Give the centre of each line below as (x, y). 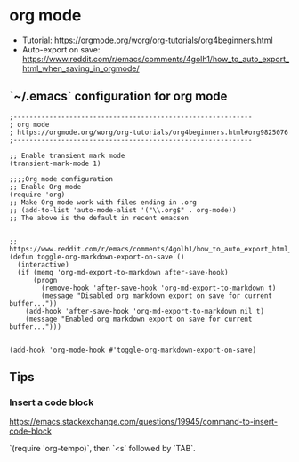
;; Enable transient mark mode (67, 155)
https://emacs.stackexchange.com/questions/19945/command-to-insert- (144, 422)
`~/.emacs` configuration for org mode (118, 96)
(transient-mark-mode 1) (55, 163)
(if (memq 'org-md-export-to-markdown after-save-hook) (123, 272)
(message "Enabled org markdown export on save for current (139, 319)
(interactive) (43, 264)
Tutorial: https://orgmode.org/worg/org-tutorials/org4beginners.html (147, 40)
